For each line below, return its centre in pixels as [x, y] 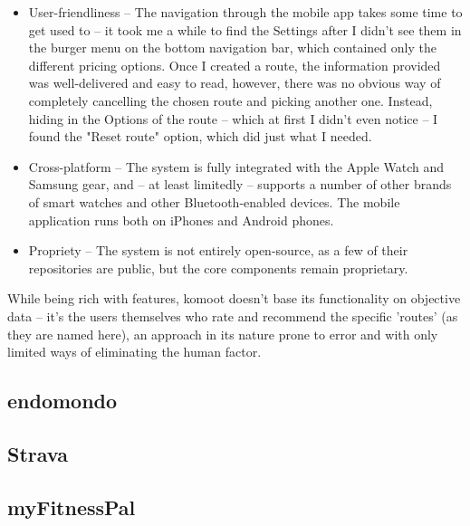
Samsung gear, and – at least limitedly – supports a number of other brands [240, 184]
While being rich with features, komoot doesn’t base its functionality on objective [234, 298]
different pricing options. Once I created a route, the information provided [235, 65]
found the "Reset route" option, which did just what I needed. [200, 136]
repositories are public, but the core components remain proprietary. [218, 268]
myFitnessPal [72, 507]
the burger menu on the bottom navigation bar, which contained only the [232, 48]
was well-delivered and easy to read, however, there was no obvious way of [235, 83]
